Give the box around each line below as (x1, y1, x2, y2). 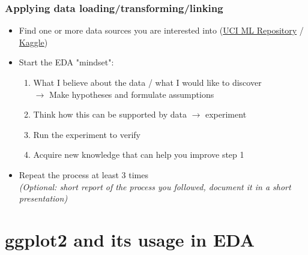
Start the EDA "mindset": (19, 56, 114, 68)
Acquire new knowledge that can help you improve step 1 (33, 148, 244, 161)
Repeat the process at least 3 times (19, 168, 148, 181)
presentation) (19, 192, 68, 205)
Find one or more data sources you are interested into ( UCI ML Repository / (19, 24, 304, 37)
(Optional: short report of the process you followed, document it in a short (19, 180, 291, 193)
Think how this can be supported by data (33, 108, 187, 121)
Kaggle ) (19, 35, 48, 48)
